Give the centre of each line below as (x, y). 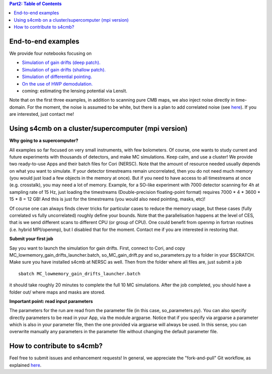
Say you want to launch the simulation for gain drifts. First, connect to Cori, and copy (97, 248)
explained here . (25, 365)
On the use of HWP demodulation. (57, 84)
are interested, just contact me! (42, 114)
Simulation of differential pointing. (57, 77)
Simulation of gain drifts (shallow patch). (64, 69)
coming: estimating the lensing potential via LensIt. (75, 91)
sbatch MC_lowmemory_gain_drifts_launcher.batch (79, 274)
